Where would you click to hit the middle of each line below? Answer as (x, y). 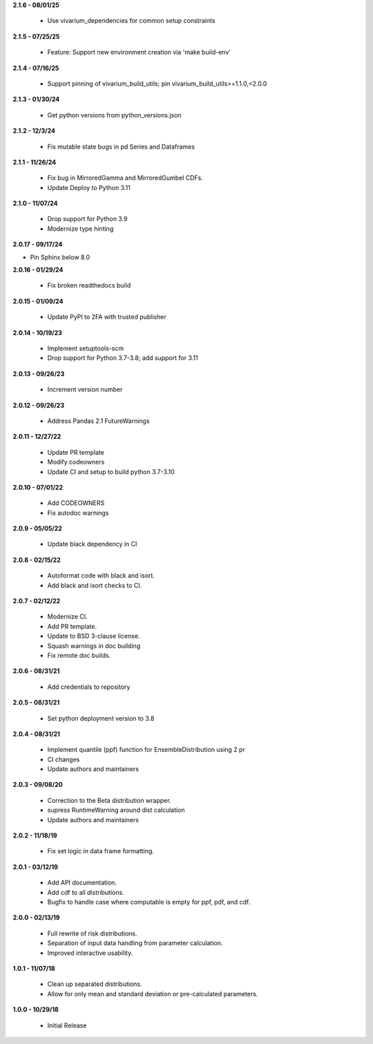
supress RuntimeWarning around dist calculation (116, 810)
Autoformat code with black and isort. (101, 576)
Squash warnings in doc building (94, 645)
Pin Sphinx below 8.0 (60, 257)
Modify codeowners (76, 462)
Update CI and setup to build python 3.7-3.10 (111, 472)
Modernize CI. (67, 617)
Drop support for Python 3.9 (87, 219)
